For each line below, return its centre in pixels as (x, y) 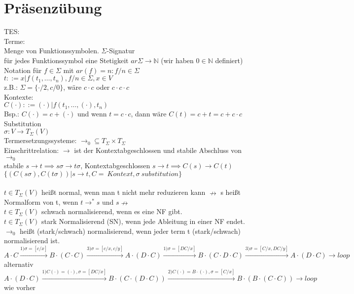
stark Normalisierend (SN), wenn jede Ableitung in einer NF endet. (143, 221)
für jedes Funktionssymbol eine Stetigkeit (66, 60)
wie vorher (20, 287)
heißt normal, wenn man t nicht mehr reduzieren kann (124, 192)
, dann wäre (149, 114)
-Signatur (121, 51)
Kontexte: (19, 96)
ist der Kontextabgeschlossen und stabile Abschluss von (158, 150)
